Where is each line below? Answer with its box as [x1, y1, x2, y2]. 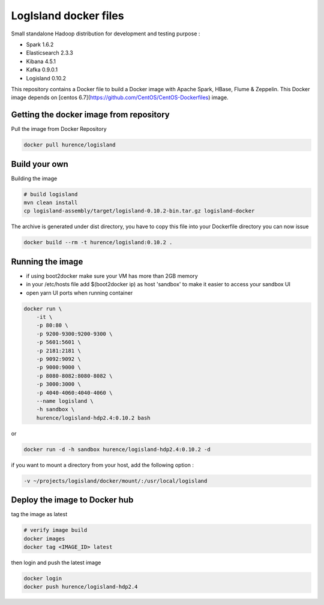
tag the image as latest [11, 511, 68, 518]
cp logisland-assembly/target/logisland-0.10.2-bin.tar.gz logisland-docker [23, 208, 255, 214]
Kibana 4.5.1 [26, 58, 56, 65]
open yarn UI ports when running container [26, 289, 133, 296]
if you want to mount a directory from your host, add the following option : [11, 461, 194, 468]
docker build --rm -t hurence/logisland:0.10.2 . [23, 239, 173, 246]
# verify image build [23, 527, 88, 534]
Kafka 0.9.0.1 [26, 66, 58, 73]
